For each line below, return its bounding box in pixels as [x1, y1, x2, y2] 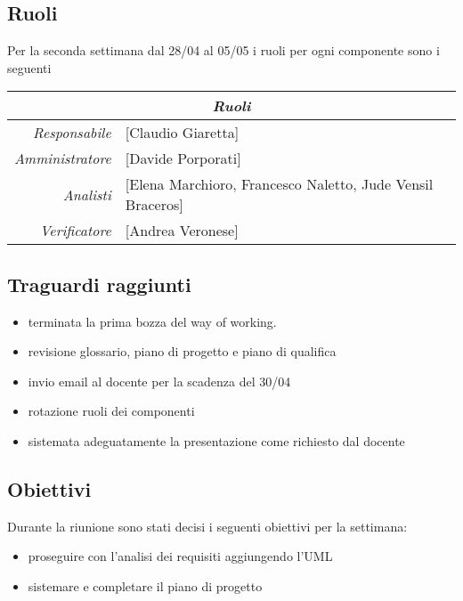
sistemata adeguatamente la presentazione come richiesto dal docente [28, 431, 405, 450]
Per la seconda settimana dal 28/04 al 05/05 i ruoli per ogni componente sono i [7, 41, 440, 60]
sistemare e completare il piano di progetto [28, 576, 263, 595]
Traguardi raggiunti [7, 270, 191, 297]
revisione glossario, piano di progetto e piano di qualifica [28, 342, 337, 361]
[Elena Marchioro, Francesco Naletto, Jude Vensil [125, 174, 434, 195]
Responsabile [33, 122, 111, 143]
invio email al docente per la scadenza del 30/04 [28, 371, 291, 390]
